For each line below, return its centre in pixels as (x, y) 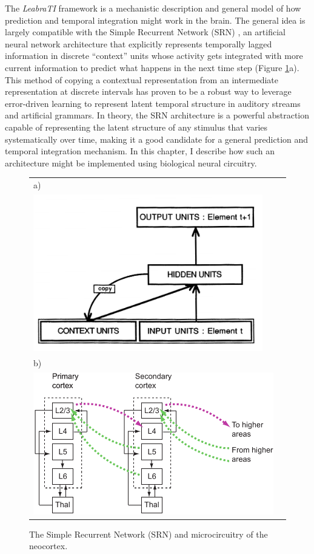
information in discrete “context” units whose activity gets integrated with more (154, 56)
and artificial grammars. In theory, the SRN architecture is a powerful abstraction (157, 115)
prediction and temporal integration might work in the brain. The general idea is (155, 20)
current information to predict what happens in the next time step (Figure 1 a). (152, 67)
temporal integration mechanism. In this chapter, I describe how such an (140, 151)
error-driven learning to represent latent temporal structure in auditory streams (153, 103)
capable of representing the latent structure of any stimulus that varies (136, 127)
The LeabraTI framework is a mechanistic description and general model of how (153, 8)
